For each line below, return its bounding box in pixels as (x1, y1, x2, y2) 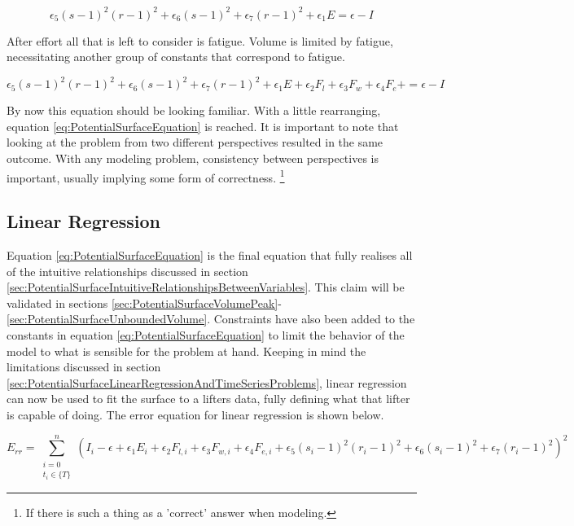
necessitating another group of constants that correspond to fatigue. (7, 48, 345, 65)
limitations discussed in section (7, 358, 161, 375)
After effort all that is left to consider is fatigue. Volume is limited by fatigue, (7, 32, 393, 49)
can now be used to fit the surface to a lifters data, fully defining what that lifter (7, 390, 410, 407)
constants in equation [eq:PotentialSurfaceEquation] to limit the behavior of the (7, 326, 405, 343)
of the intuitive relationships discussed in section (7, 262, 248, 279)
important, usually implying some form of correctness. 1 (7, 166, 285, 186)
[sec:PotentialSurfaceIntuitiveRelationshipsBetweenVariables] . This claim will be (7, 278, 405, 296)
